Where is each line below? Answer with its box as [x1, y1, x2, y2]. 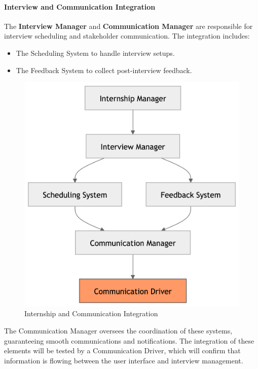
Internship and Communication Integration [24, 308, 158, 319]
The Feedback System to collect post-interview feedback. [16, 64, 192, 75]
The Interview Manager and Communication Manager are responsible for [4, 20, 253, 31]
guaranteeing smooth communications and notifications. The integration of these [4, 335, 254, 346]
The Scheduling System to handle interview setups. [16, 47, 175, 58]
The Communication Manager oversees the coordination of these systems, [4, 325, 233, 336]
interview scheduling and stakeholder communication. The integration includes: [4, 30, 250, 41]
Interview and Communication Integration [4, 1, 156, 12]
